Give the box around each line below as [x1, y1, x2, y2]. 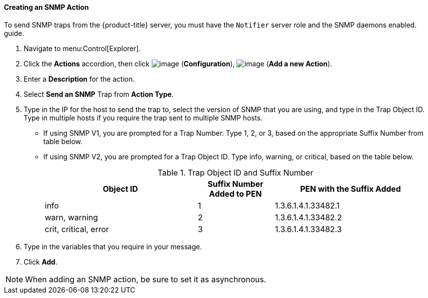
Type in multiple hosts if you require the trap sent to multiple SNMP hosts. [24, 113, 263, 122]
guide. [4, 29, 25, 37]
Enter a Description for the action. [24, 74, 135, 83]
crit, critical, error [45, 224, 109, 234]
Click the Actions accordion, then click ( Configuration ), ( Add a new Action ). [24, 59, 332, 68]
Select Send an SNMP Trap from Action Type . [24, 89, 174, 98]
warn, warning [45, 212, 98, 222]
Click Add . [24, 257, 58, 266]
